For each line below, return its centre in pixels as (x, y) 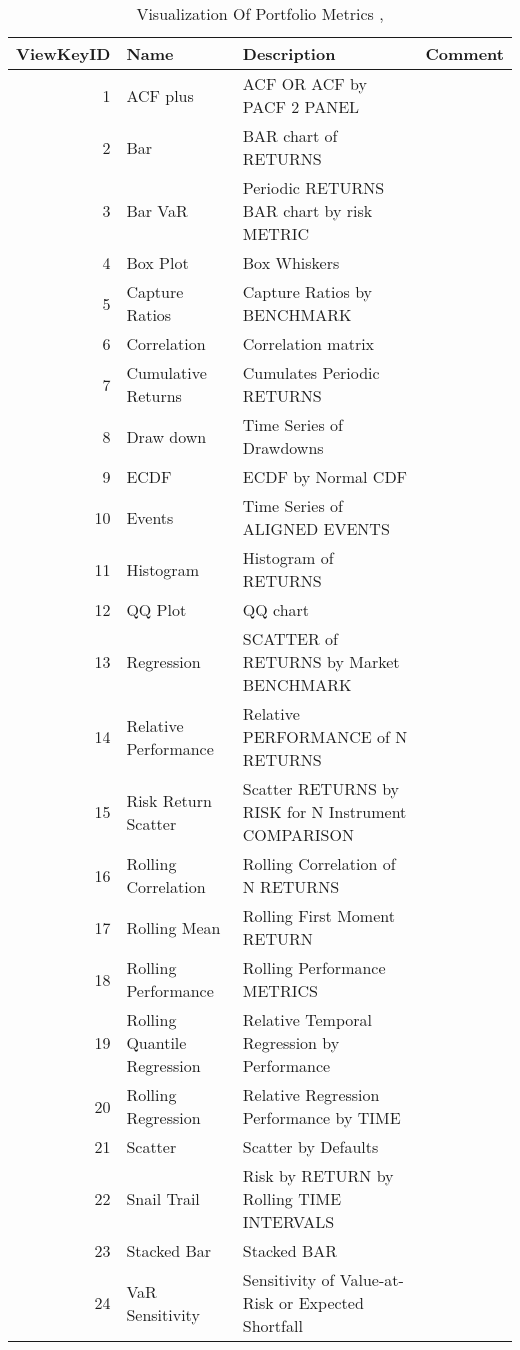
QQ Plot (156, 609)
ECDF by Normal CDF (325, 476)
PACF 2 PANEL (301, 106)
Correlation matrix (308, 343)
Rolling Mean (173, 927)
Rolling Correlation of (319, 863)
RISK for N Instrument (324, 811)
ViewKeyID (63, 53)
